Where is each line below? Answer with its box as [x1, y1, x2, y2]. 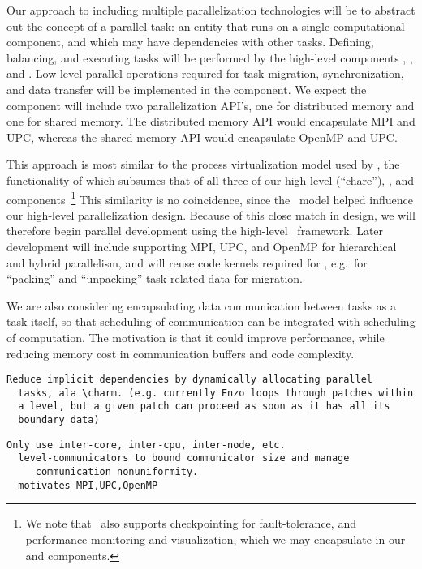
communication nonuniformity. [35, 466, 199, 478]
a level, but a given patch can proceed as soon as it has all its [18, 400, 390, 413]
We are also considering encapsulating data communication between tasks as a [6, 297, 397, 314]
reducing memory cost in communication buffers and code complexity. [6, 344, 355, 362]
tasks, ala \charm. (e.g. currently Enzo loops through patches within [18, 387, 414, 399]
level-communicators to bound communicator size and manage [18, 452, 350, 464]
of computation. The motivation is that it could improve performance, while [6, 328, 385, 345]
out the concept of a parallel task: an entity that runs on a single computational [6, 17, 405, 34]
